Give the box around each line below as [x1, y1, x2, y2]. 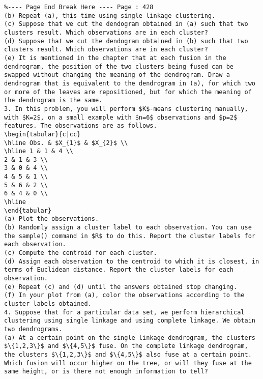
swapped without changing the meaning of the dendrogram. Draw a [4, 71, 230, 79]
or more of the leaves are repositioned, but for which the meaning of [4, 88, 252, 96]
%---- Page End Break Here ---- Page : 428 [4, 4, 154, 11]
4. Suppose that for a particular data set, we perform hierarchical [4, 308, 245, 316]
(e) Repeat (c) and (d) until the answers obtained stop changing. [4, 283, 238, 290]
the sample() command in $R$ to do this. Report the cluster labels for [4, 232, 255, 240]
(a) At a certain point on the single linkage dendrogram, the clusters [4, 334, 255, 341]
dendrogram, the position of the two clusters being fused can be [4, 63, 234, 70]
